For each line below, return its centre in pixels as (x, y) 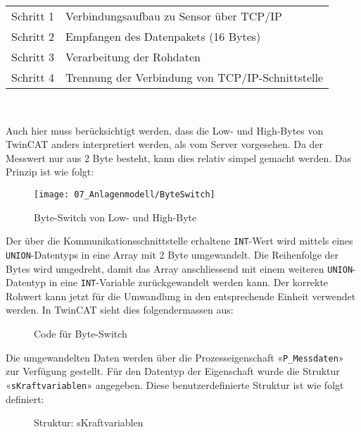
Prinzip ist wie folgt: (50, 172)
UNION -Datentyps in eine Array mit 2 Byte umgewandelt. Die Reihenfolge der (172, 254)
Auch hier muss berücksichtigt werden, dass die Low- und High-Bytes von (165, 130)
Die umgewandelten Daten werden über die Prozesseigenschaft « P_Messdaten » (175, 357)
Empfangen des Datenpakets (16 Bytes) (163, 36)
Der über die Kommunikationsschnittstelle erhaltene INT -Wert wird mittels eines (179, 241)
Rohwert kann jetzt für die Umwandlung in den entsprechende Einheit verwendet (181, 296)
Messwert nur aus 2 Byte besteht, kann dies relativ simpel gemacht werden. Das (179, 158)
